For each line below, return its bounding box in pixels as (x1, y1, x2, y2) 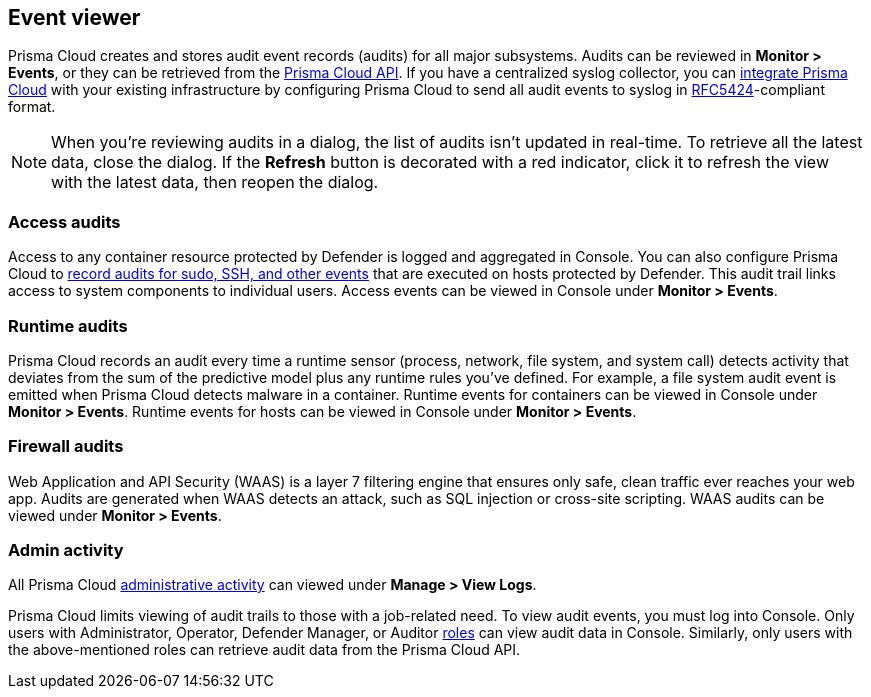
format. (8, 98, 56, 116)
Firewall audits (8, 436, 124, 457)
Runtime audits (8, 315, 128, 336)
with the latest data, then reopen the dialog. (51, 172, 379, 193)
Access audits (8, 211, 121, 232)
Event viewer (8, 5, 141, 30)
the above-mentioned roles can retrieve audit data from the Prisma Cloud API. (8, 641, 521, 659)
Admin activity (8, 540, 124, 561)
